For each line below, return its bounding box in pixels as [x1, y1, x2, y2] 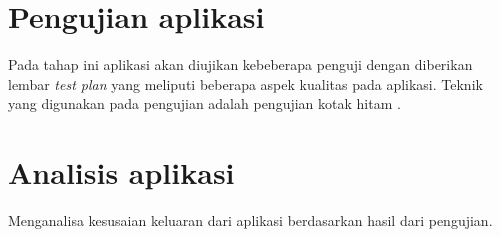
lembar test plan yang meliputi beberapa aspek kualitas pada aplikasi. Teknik [8, 73, 483, 94]
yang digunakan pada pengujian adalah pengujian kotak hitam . [8, 93, 401, 114]
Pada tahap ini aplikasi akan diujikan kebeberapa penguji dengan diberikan [8, 54, 473, 75]
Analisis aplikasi [8, 152, 235, 193]
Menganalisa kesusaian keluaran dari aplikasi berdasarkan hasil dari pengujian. [8, 210, 493, 231]
